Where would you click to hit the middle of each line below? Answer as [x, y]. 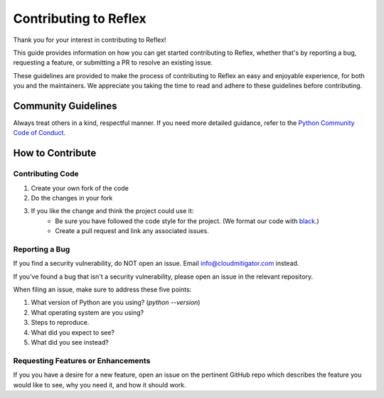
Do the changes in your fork [72, 198]
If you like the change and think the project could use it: [112, 211]
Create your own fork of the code [80, 188]
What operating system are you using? [87, 312]
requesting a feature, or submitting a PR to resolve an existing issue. [113, 63]
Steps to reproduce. [60, 323]
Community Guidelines [65, 106]
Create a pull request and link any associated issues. [132, 231]
